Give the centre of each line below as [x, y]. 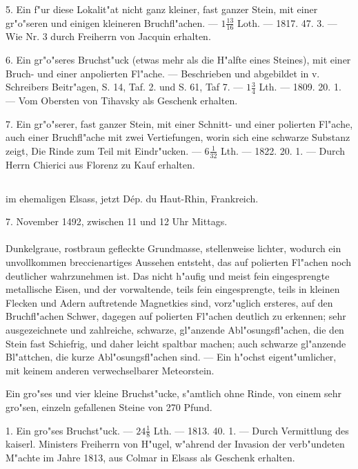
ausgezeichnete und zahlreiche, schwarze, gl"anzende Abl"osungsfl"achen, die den [175, 329]
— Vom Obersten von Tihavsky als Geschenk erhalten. [122, 100]
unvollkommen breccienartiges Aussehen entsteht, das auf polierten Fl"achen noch [178, 262]
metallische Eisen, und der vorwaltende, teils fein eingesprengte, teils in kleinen [173, 289]
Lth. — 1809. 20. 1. [300, 87]
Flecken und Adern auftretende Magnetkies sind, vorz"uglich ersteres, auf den [169, 302]
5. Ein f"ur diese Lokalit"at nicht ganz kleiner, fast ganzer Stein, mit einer [162, 9]
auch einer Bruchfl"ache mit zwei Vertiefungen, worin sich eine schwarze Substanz [178, 137]
